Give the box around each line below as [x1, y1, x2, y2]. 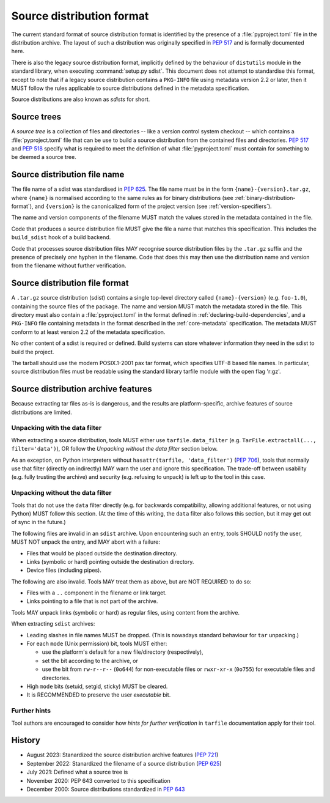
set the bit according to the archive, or [42, 657, 139, 664]
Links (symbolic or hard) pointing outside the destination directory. [26, 558, 194, 565]
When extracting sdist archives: [11, 620, 95, 627]
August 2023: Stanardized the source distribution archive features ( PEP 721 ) [26, 751, 219, 758]
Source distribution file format [11, 278, 129, 289]
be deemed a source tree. [11, 154, 76, 161]
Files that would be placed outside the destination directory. [26, 549, 177, 557]
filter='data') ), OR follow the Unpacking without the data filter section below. [11, 445, 218, 453]
